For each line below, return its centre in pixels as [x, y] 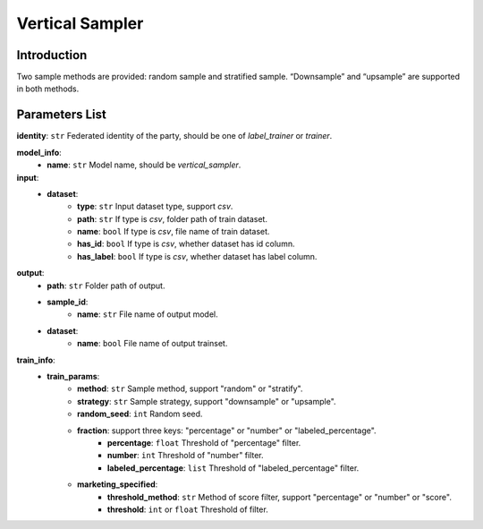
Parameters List [61, 115]
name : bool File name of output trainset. [153, 344]
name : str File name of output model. [148, 314]
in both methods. [48, 89]
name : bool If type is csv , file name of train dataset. [174, 232]
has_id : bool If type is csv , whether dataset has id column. [186, 244]
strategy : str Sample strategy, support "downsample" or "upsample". [207, 401]
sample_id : [68, 302]
